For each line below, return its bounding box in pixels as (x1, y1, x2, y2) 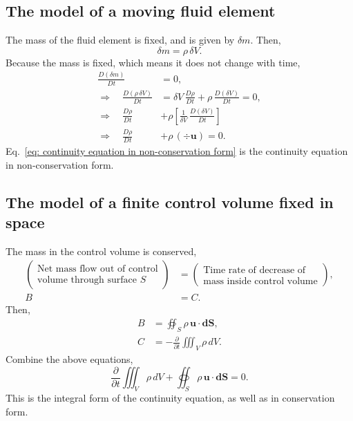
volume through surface (37, 275, 137, 286)
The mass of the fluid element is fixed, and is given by (6, 32, 235, 47)
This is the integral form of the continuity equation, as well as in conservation (6, 391, 335, 404)
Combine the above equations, (6, 352, 133, 366)
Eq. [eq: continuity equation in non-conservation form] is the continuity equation (6, 143, 348, 158)
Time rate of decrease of (203, 265, 306, 275)
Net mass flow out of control (37, 264, 158, 274)
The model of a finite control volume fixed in (6, 191, 334, 212)
